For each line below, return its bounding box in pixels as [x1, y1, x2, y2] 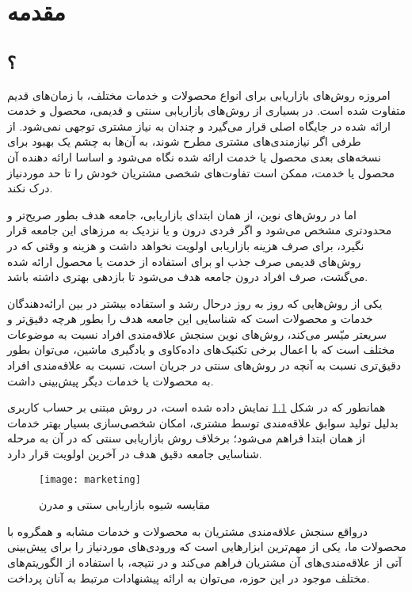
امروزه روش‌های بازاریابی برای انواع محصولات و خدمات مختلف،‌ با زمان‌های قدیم [7, 86, 391, 103]
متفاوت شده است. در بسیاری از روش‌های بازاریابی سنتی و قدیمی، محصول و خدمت [7, 102, 406, 119]
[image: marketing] [39, 473, 141, 485]
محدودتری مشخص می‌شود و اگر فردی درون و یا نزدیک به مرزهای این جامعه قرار [7, 222, 392, 238]
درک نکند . [7, 180, 53, 196]
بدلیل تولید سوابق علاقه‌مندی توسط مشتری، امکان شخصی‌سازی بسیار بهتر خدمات [7, 414, 399, 431]
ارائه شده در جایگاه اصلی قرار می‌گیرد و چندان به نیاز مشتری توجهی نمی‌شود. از [7, 117, 391, 134]
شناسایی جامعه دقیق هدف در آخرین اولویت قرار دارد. [7, 446, 262, 462]
